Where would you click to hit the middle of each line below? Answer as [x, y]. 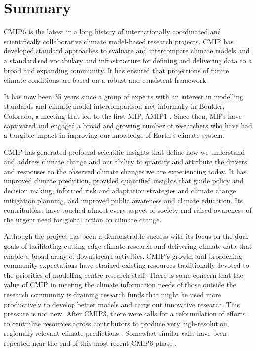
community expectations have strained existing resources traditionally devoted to [127, 265]
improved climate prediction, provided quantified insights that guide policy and [124, 181]
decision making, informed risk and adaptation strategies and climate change [120, 191]
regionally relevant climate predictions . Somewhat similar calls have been [115, 333]
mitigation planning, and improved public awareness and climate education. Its [124, 200]
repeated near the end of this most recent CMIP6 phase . [91, 342]
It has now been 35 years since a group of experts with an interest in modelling [124, 96]
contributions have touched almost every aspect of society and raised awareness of [128, 210]
